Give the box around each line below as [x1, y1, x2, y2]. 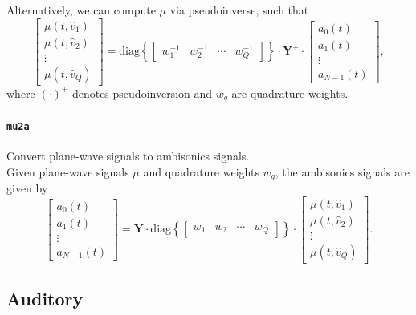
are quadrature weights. [231, 84, 349, 101]
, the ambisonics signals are [275, 163, 410, 180]
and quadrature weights [143, 163, 259, 180]
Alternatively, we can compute [6, 2, 156, 18]
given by [6, 180, 48, 196]
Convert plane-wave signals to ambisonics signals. [6, 147, 250, 164]
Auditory [6, 286, 84, 311]
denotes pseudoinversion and [71, 84, 213, 101]
